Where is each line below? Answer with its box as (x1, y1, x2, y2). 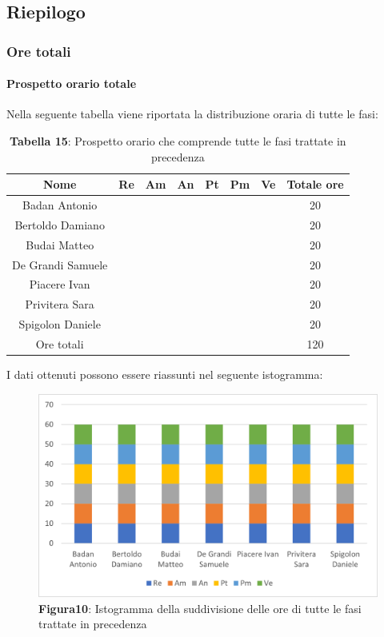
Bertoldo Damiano (14, 216, 105, 233)
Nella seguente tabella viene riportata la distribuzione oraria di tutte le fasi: (6, 106, 378, 122)
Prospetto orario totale (6, 75, 137, 92)
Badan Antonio (22, 197, 98, 213)
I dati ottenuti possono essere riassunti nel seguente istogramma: (6, 366, 323, 383)
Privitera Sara (25, 296, 94, 313)
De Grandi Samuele (12, 256, 108, 273)
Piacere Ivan (29, 276, 90, 293)
